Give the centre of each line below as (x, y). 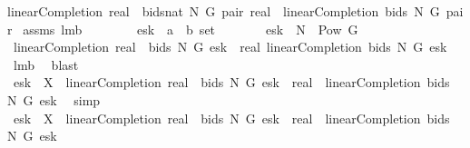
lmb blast (46, 64)
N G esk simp (54, 99)
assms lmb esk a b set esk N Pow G (191, 29)
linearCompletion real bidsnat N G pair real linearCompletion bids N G (224, 11)
